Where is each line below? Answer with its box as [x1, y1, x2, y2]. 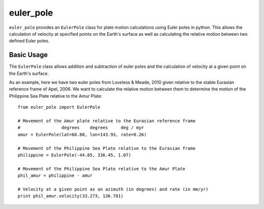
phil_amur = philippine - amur [18, 173, 93, 178]
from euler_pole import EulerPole [18, 104, 100, 110]
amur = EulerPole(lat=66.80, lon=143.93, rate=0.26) [18, 132, 147, 137]
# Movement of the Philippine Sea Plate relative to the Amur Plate [18, 166, 185, 171]
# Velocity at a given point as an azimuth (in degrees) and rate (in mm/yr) [18, 186, 209, 192]
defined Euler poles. [9, 38, 50, 44]
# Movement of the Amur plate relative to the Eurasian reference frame [18, 118, 196, 124]
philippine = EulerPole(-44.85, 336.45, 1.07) [18, 152, 132, 158]
